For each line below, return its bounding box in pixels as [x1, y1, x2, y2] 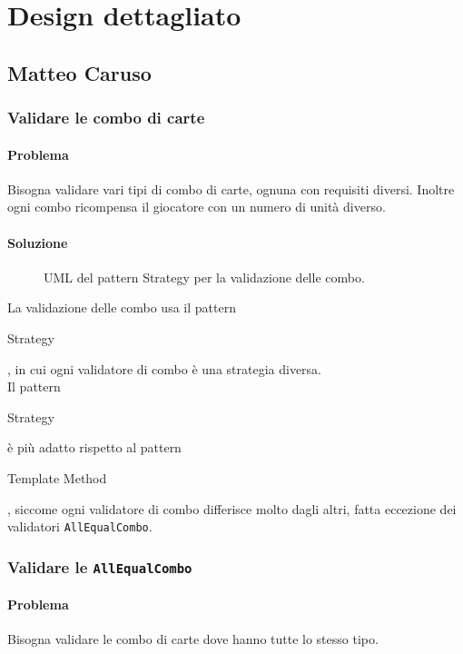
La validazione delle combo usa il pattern [7, 298, 236, 317]
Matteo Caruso [7, 58, 152, 86]
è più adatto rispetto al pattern [7, 438, 182, 457]
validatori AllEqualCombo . [7, 517, 153, 536]
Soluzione [7, 233, 68, 252]
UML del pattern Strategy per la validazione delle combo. [44, 267, 365, 286]
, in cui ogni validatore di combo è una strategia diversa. [7, 359, 321, 378]
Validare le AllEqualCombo [7, 555, 192, 578]
